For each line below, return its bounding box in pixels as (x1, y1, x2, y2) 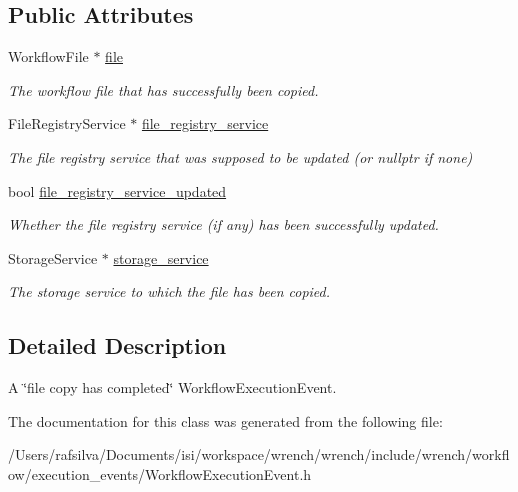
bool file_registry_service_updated (8, 180, 227, 201)
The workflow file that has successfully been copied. (8, 79, 319, 100)
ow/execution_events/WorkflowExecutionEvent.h (8, 463, 312, 484)
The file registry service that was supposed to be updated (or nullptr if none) (8, 146, 473, 167)
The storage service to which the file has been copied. (8, 281, 331, 302)
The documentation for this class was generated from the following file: (8, 410, 443, 431)
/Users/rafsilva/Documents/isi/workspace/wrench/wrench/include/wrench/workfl (8, 444, 510, 465)
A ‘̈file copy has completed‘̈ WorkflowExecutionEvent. (8, 377, 337, 398)
